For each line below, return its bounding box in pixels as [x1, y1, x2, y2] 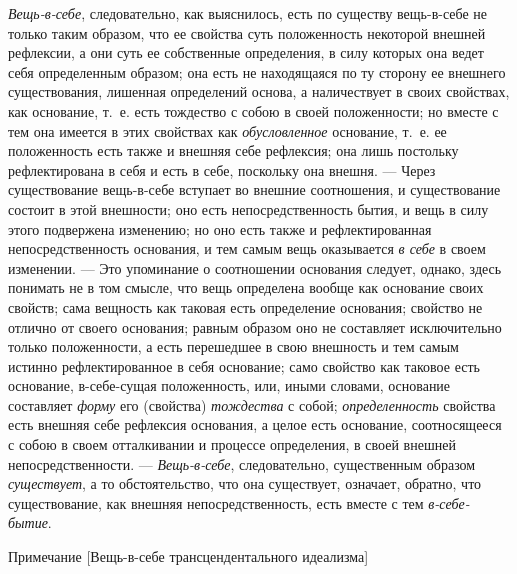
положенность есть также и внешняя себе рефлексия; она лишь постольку [8, 140, 459, 161]
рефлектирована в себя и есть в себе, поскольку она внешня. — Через [8, 159, 436, 180]
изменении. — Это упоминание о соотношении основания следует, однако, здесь [8, 257, 502, 278]
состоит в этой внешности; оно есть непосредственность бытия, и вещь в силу [8, 198, 489, 219]
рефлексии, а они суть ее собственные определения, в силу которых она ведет [8, 42, 484, 63]
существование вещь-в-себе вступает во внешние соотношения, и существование [8, 179, 501, 200]
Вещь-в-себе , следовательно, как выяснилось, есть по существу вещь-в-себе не [8, 3, 488, 23]
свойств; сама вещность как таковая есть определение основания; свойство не [8, 296, 483, 317]
